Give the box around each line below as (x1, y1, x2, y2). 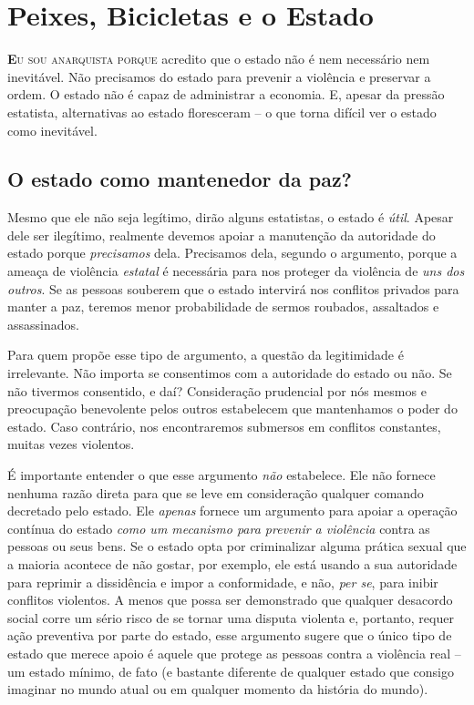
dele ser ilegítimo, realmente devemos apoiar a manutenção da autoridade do (7, 225, 436, 244)
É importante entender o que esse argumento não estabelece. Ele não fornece (7, 465, 436, 485)
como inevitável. (7, 120, 98, 139)
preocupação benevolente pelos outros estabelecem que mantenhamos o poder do (7, 399, 458, 418)
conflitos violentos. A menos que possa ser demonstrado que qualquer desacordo (7, 590, 453, 609)
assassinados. (7, 314, 79, 333)
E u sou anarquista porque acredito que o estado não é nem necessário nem (7, 49, 430, 68)
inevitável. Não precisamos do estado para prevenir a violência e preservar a (7, 66, 431, 86)
